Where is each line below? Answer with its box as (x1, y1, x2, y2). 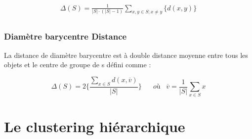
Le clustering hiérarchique (4, 116, 185, 136)
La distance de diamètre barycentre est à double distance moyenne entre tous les (4, 49, 248, 60)
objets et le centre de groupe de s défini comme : (4, 59, 151, 70)
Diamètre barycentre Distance (4, 30, 127, 43)
